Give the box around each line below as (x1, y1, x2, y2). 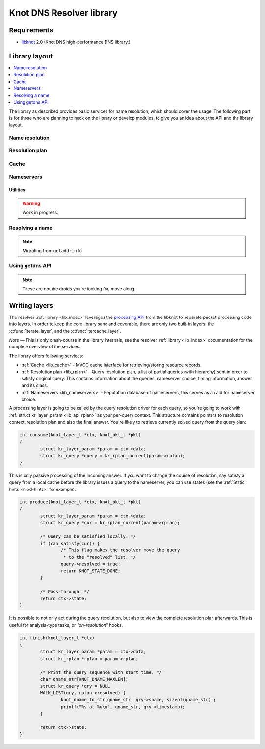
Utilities (9, 187, 26, 193)
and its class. (21, 382, 48, 388)
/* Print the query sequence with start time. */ (40, 669, 162, 675)
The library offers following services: (9, 353, 83, 359)
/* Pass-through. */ (40, 589, 90, 594)
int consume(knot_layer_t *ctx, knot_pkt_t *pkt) (19, 432, 141, 438)
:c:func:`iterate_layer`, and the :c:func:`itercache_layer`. (9, 328, 121, 334)
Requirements (9, 26, 53, 34)
